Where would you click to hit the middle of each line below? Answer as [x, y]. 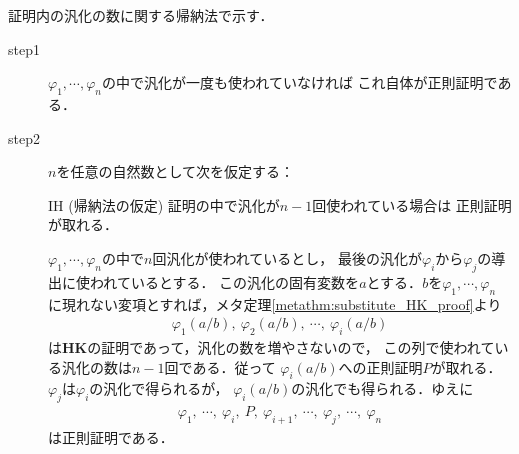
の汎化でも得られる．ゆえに [382, 388]
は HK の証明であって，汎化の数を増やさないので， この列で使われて [271, 346]
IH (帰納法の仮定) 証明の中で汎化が [164, 204]
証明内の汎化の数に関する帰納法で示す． [141, 15]
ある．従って [234, 366]
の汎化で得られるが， [159, 388]
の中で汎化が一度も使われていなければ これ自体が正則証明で [300, 82]
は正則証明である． [111, 436]
